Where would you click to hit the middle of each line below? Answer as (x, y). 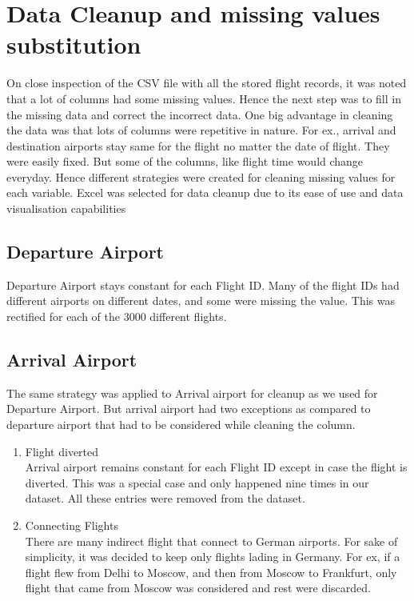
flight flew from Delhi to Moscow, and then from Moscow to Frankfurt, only (211, 572)
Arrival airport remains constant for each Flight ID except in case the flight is (216, 467)
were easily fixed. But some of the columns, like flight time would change (185, 161)
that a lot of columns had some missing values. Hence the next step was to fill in (204, 98)
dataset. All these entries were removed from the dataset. (165, 498)
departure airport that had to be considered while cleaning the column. (181, 425)
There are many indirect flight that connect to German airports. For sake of (211, 541)
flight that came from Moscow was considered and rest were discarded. (198, 588)
